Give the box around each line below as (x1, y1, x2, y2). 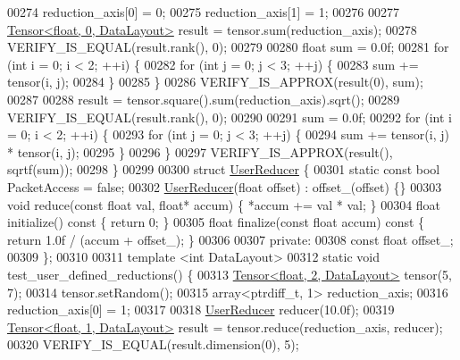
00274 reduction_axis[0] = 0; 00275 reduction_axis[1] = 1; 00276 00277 (7, 3, 399, 21)
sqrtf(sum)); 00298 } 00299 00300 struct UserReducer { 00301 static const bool (7, 160, 440, 179)
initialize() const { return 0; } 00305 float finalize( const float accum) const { (7, 213, 425, 231)
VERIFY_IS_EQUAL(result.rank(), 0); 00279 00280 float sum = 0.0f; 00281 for (7, 38, 449, 56)
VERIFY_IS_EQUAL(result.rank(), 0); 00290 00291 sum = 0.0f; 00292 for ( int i (7, 107, 452, 126)
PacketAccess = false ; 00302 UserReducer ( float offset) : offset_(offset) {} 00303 (7, 177, 442, 196)
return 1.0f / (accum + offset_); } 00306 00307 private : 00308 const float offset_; (7, 230, 454, 248)
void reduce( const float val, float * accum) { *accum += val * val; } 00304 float (7, 195, 441, 213)
